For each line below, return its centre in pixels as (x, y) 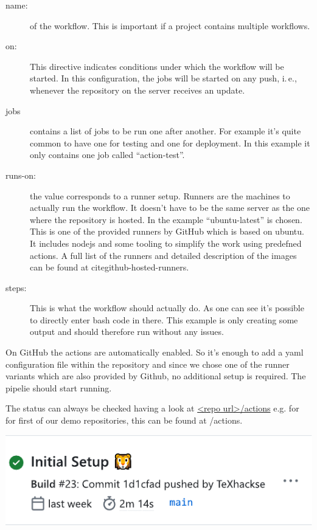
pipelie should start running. (59, 387)
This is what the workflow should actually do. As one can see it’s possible (167, 308)
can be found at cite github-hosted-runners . (110, 267)
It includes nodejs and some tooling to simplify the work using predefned (166, 243)
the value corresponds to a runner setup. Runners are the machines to (160, 195)
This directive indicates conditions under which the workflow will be (157, 66)
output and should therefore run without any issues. (127, 332)
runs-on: (21, 175)
